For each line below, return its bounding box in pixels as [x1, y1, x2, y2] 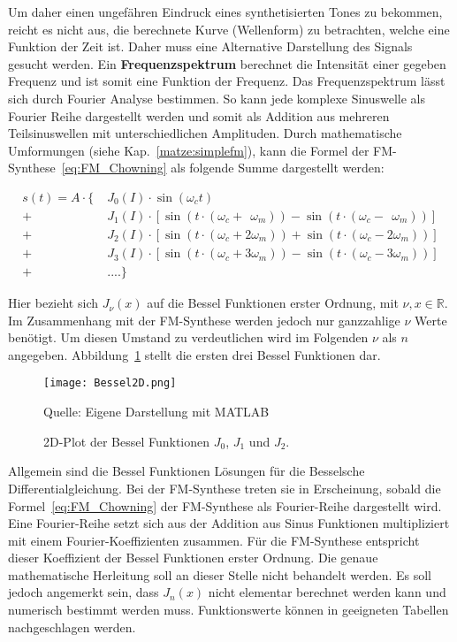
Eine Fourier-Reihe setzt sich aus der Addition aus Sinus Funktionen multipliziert [8, 514, 450, 532]
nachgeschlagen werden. [8, 617, 136, 636]
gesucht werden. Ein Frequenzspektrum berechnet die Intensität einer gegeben [8, 54, 446, 73]
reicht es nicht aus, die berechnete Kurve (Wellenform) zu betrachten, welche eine [8, 19, 450, 38]
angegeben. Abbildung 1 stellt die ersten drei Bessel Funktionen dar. [8, 345, 381, 363]
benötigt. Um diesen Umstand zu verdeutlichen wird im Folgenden [8, 328, 369, 347]
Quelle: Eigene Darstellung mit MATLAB [43, 402, 270, 421]
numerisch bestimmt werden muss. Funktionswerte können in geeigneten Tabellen [8, 600, 449, 619]
